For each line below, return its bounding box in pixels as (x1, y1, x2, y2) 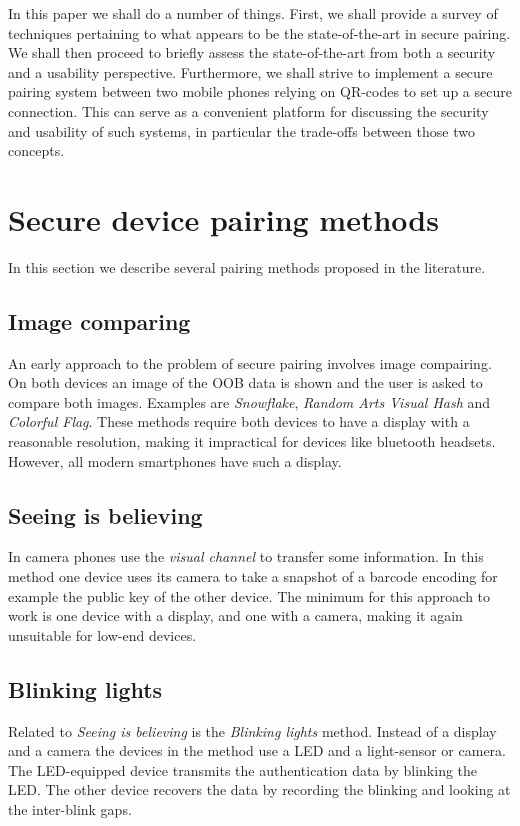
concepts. (8, 140, 65, 161)
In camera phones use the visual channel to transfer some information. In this (8, 546, 484, 567)
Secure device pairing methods (8, 198, 439, 239)
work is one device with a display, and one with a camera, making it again (8, 605, 463, 626)
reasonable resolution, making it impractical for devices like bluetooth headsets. (8, 431, 496, 452)
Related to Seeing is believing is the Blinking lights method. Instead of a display (8, 720, 497, 741)
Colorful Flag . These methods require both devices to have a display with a (8, 411, 470, 432)
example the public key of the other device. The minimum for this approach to (8, 585, 491, 606)
